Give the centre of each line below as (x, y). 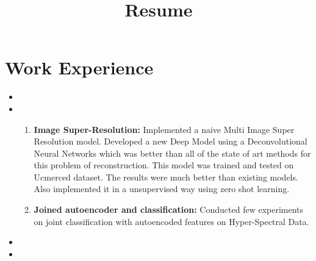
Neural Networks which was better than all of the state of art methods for (172, 153)
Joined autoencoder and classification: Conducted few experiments (169, 209)
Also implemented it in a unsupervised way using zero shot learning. (162, 189)
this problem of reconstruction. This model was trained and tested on (164, 165)
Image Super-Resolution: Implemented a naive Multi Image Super (164, 129)
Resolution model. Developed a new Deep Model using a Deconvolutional (171, 141)
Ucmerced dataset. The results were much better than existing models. (166, 177)
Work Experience (79, 67)
